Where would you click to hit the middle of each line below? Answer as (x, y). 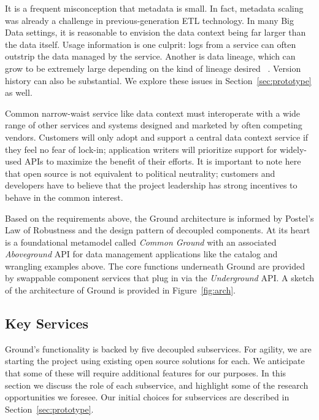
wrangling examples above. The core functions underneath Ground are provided (155, 266)
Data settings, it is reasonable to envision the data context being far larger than (156, 32)
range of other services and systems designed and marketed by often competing (154, 125)
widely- (294, 149)
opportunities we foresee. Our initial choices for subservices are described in (147, 397)
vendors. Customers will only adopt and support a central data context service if (157, 137)
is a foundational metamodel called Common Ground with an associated (141, 242)
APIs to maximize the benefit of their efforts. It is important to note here (163, 161)
